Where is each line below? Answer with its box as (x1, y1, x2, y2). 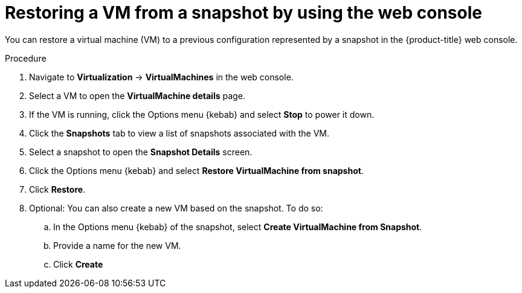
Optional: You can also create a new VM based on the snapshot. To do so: (29, 202, 323, 213)
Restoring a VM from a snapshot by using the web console (5, 2, 482, 23)
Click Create (53, 259, 103, 269)
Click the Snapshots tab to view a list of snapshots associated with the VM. (29, 127, 330, 138)
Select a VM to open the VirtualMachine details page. (29, 90, 245, 101)
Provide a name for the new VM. (53, 240, 181, 251)
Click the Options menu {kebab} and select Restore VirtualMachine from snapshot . (29, 165, 364, 176)
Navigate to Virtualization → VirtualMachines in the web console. (29, 71, 294, 82)
